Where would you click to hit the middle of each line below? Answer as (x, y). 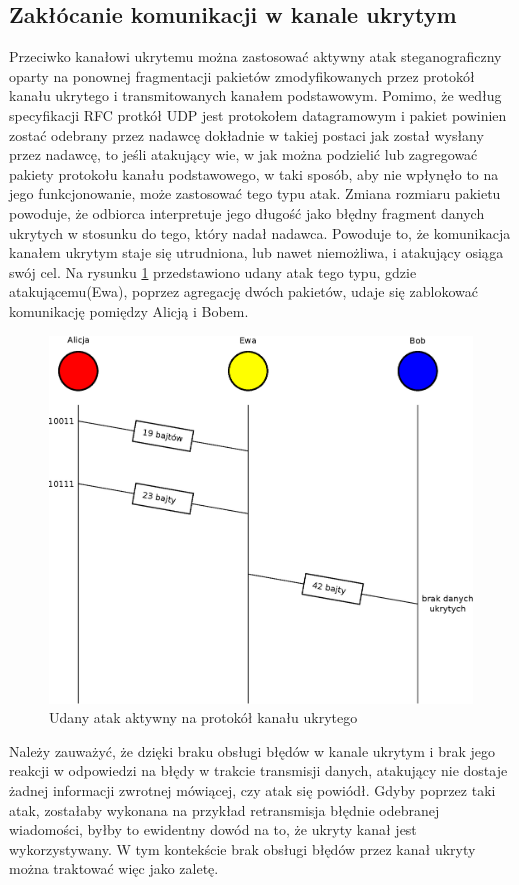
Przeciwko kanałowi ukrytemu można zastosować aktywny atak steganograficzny (255, 56)
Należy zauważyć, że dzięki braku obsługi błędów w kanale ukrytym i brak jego (252, 750)
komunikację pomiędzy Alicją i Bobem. (129, 310)
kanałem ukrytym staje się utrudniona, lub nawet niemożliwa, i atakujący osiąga (256, 252)
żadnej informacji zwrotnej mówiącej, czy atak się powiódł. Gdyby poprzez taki (252, 789)
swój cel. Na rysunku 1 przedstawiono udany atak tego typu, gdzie (213, 271)
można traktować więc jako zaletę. (114, 868)
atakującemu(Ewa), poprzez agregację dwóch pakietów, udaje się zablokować (243, 291)
